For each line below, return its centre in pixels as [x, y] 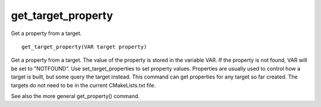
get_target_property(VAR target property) [84, 47]
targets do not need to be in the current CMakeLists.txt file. [84, 85]
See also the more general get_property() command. [75, 96]
